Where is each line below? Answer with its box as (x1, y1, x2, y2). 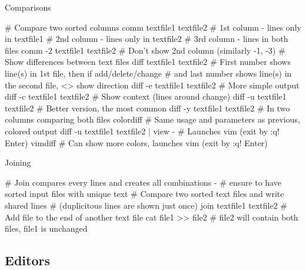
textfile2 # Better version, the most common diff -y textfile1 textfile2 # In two (5, 101, 290, 114)
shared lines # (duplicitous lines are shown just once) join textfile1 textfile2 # (5, 199, 288, 211)
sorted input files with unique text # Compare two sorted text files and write (5, 187, 284, 200)
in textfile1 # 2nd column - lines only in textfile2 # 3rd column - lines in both (5, 32, 288, 45)
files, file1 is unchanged (5, 222, 88, 235)
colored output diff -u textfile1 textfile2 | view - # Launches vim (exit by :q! (5, 124, 280, 137)
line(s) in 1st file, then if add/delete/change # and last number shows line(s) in (5, 67, 292, 79)
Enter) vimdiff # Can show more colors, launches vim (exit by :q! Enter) (5, 136, 268, 149)
